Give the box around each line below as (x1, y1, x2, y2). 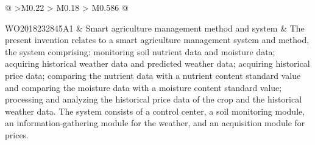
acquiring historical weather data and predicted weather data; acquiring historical (5, 57, 310, 70)
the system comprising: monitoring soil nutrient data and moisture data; (5, 45, 275, 58)
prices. (5, 128, 29, 141)
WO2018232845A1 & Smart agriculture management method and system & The (5, 21, 305, 34)
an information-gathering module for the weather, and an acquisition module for (5, 116, 305, 129)
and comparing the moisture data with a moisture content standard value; (5, 81, 282, 93)
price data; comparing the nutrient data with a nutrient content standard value (5, 69, 301, 81)
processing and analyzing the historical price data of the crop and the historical (5, 93, 302, 106)
